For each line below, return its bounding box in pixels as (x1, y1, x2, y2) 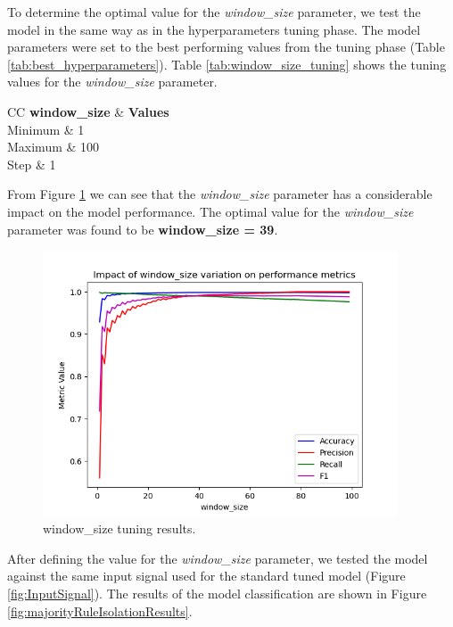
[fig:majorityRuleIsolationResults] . (7, 601, 193, 620)
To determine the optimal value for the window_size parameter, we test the (7, 3, 421, 21)
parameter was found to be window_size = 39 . (7, 219, 278, 238)
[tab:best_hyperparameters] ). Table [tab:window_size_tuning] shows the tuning (7, 54, 447, 73)
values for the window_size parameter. (7, 72, 218, 91)
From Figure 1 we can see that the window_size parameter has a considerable (7, 185, 432, 203)
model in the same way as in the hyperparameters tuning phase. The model (7, 20, 421, 38)
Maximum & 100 (7, 137, 100, 156)
